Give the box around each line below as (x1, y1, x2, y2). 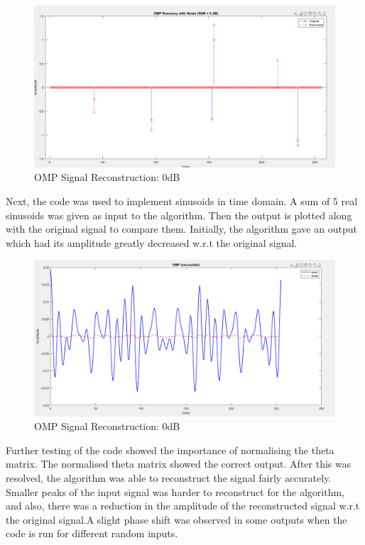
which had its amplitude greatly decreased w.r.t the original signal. (6, 235, 298, 250)
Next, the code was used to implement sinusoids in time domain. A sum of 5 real (6, 193, 358, 208)
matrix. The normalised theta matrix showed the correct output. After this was (6, 456, 352, 471)
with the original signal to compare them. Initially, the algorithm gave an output (6, 221, 357, 236)
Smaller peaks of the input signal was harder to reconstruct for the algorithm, (6, 484, 344, 499)
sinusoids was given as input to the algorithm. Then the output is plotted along (6, 207, 352, 222)
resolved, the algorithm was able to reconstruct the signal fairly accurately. (6, 470, 332, 485)
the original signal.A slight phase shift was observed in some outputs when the (6, 512, 347, 527)
